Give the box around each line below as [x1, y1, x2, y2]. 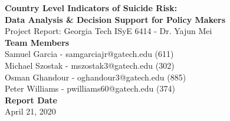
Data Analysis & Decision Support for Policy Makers [5, 13, 226, 25]
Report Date [5, 93, 57, 106]
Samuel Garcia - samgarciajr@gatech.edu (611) [5, 48, 174, 60]
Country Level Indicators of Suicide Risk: [5, 2, 178, 14]
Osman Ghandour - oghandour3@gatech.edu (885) [5, 70, 186, 83]
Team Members [5, 36, 70, 48]
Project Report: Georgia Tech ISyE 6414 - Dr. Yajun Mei [5, 25, 212, 37]
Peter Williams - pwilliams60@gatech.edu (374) [5, 82, 175, 95]
